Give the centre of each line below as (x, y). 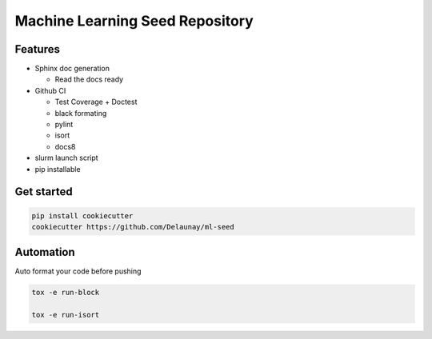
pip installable (58, 169)
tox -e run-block (66, 293)
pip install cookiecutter (82, 215)
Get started (44, 192)
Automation (45, 252)
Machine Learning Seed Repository (134, 21)
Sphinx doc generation (72, 69)
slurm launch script (67, 158)
